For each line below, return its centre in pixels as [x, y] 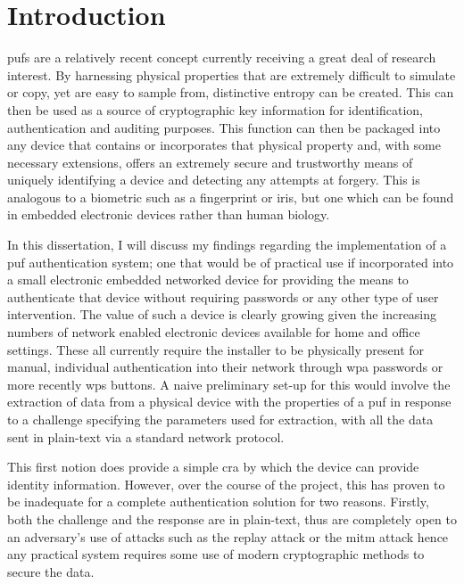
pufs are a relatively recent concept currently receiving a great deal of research [222, 58]
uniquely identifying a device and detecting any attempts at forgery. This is [214, 180]
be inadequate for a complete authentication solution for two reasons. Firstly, [218, 502]
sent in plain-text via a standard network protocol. [146, 436]
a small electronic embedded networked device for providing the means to [208, 280]
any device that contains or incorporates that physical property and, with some [224, 145]
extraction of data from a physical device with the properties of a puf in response [229, 402]
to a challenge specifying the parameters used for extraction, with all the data [220, 419]
